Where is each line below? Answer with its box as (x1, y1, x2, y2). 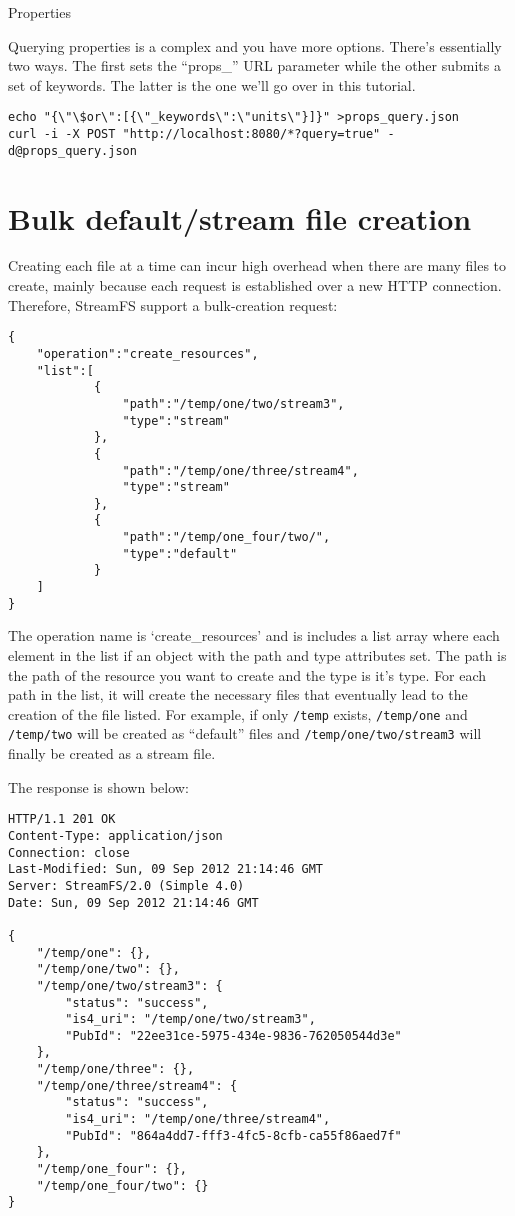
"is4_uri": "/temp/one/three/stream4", (65, 1112, 331, 1127)
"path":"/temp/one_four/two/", (122, 530, 331, 545)
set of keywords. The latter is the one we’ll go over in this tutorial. (8, 74, 416, 95)
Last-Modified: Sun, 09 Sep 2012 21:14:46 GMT (8, 862, 323, 877)
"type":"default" (122, 546, 238, 561)
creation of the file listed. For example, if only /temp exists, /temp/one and (8, 703, 468, 724)
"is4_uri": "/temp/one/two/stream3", (65, 1012, 316, 1027)
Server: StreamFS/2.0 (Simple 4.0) (8, 878, 245, 893)
